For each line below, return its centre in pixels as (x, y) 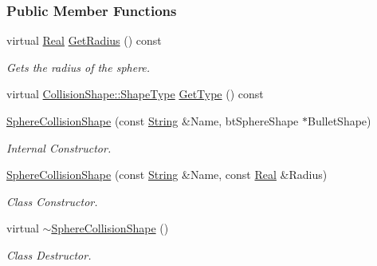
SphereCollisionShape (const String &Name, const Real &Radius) (167, 175)
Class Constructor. (52, 201)
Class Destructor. (49, 254)
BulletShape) (339, 121)
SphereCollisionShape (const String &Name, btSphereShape (153, 121)
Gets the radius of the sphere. (79, 67)
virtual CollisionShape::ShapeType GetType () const (135, 94)
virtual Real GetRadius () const (84, 40)
